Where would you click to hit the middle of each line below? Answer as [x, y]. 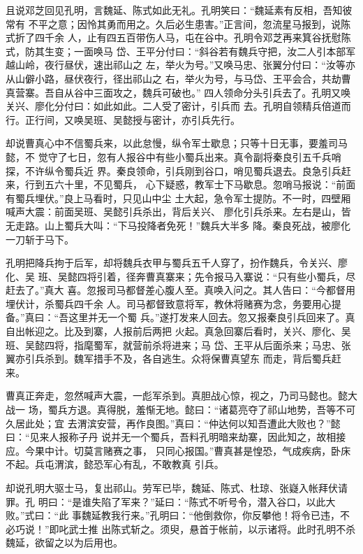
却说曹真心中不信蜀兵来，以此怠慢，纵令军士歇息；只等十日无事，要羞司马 [177, 143]
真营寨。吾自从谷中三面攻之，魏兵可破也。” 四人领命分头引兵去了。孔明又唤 [178, 92]
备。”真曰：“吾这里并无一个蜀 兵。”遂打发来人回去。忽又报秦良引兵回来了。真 [180, 317]
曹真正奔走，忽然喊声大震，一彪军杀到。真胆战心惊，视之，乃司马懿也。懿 [177, 396]
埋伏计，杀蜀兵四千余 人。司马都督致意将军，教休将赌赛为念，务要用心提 [173, 303]
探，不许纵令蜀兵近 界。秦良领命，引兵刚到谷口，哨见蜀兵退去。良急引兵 [173, 170]
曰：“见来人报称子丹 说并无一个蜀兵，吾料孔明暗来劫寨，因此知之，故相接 [176, 437]
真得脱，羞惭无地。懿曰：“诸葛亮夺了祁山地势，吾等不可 [226, 410]
